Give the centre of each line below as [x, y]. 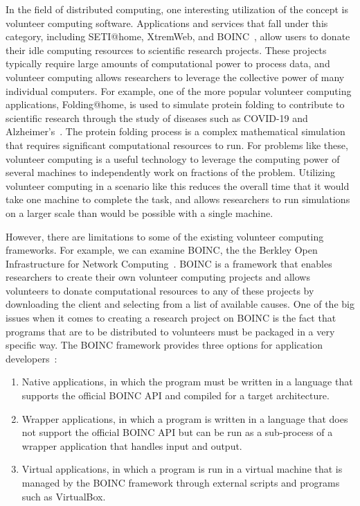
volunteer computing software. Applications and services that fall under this [167, 23]
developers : [31, 358]
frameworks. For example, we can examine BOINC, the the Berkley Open [162, 250]
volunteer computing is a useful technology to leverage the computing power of [173, 158]
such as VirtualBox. [64, 496]
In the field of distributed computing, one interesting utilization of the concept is [177, 9]
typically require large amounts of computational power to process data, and [168, 63]
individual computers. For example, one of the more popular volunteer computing [179, 90]
